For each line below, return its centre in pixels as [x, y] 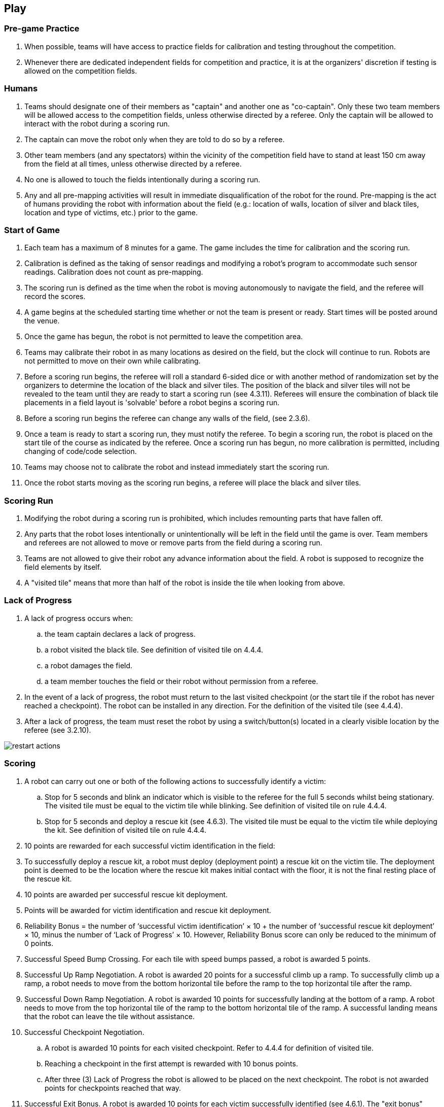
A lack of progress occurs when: [79, 618]
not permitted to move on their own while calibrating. [113, 361]
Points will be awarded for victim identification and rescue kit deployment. [148, 910]
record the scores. [55, 297]
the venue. [42, 321]
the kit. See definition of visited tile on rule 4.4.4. [125, 830]
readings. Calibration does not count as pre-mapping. [114, 272]
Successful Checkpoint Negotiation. [84, 1032]
